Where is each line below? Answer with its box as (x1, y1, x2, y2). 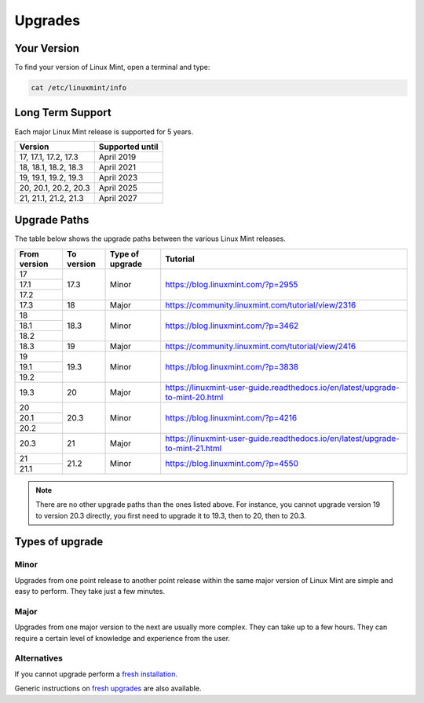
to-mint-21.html (165, 443, 222, 453)
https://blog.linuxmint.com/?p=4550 (165, 458, 298, 469)
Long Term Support (14, 106, 111, 119)
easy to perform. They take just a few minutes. (14, 587, 165, 596)
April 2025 (98, 182, 137, 193)
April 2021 (98, 162, 137, 173)
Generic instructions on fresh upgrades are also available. (14, 683, 202, 694)
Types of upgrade (14, 535, 104, 548)
